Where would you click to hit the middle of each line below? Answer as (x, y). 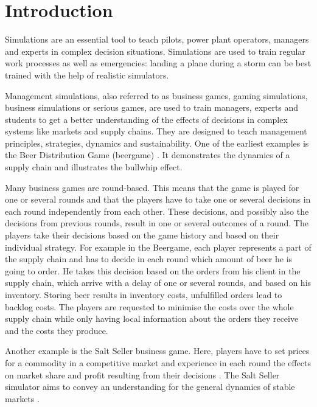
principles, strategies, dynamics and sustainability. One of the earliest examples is (157, 143)
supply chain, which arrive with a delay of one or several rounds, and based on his (158, 283)
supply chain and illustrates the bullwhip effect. (94, 167)
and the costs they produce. (57, 330)
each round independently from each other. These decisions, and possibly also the (157, 211)
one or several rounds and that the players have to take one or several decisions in (158, 199)
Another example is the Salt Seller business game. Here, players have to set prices (157, 351)
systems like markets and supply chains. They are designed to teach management (156, 131)
